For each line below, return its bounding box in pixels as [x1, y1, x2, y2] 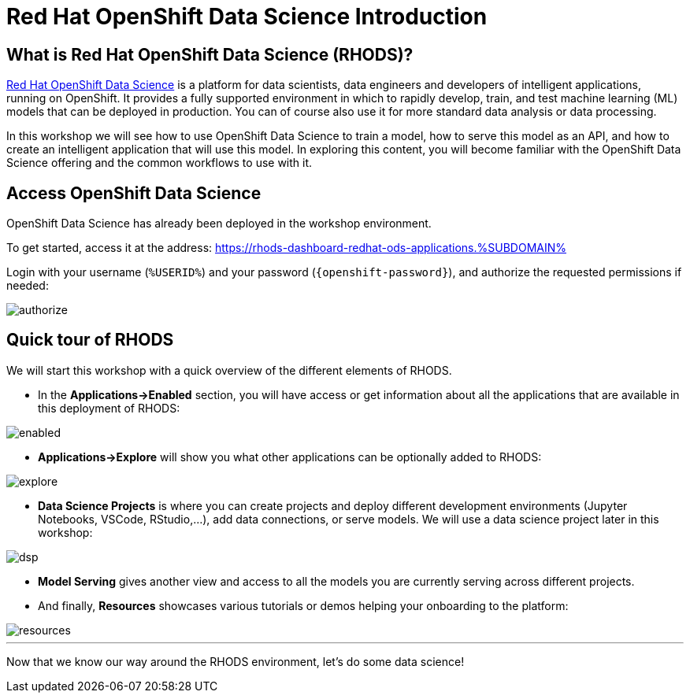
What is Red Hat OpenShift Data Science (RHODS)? [6, 44, 414, 65]
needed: [6, 279, 49, 293]
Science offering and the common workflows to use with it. [6, 156, 313, 170]
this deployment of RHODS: [38, 401, 180, 415]
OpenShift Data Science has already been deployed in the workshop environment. [6, 216, 432, 231]
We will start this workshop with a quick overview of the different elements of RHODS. [6, 363, 452, 377]
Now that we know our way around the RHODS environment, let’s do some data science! [6, 654, 465, 668]
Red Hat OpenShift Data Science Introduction [6, 3, 488, 30]
